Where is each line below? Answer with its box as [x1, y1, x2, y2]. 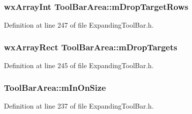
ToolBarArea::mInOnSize [4, 81, 106, 93]
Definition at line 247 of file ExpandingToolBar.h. [4, 20, 154, 30]
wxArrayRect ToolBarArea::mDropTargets [4, 40, 177, 53]
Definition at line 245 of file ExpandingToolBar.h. [4, 60, 154, 71]
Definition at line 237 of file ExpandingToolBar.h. [4, 100, 154, 111]
